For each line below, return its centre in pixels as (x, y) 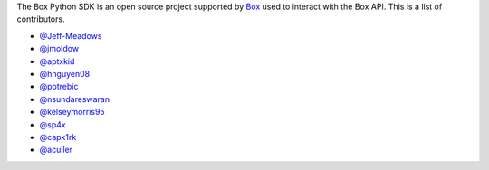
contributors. (41, 19)
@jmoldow (59, 49)
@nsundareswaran (75, 99)
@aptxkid (57, 61)
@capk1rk (58, 137)
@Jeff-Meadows (71, 35)
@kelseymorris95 (72, 112)
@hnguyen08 (65, 73)
